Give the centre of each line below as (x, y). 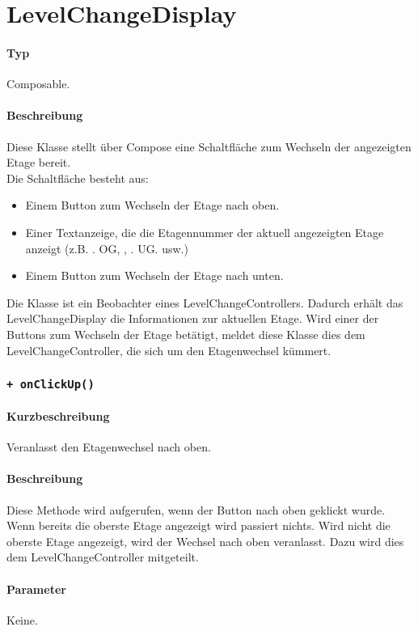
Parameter (36, 589)
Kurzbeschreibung (58, 416)
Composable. (38, 84)
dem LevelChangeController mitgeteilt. (103, 557)
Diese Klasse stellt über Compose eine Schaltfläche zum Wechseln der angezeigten (209, 146)
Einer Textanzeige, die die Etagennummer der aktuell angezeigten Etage (205, 232)
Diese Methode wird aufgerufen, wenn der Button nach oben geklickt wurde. (196, 509)
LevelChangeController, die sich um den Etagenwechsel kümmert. (169, 350)
